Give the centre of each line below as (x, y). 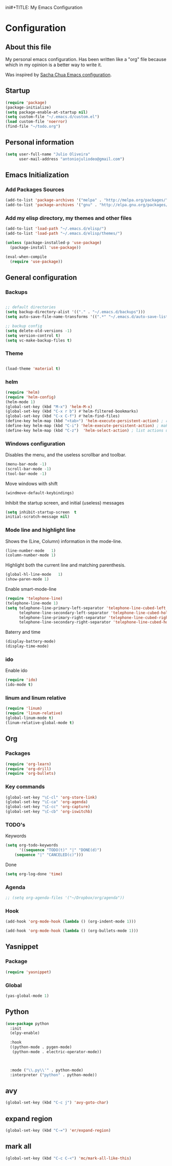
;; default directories (31, 307)
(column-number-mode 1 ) (31, 555)
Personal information (40, 142)
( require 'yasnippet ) (28, 972)
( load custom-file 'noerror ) (36, 122)
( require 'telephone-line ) (34, 599)
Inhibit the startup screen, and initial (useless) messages (65, 502)
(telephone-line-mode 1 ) (32, 603)
